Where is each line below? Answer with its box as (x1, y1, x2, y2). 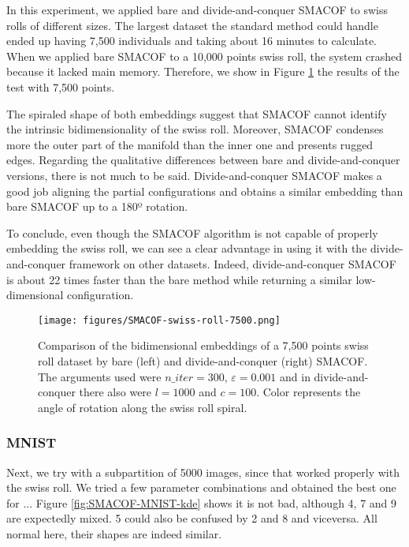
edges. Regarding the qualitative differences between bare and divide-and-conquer (6, 152, 400, 168)
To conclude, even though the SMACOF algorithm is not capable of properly (6, 224, 378, 241)
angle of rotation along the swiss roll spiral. (38, 399, 247, 415)
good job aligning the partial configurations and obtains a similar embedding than (6, 182, 403, 199)
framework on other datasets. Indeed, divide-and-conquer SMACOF (69, 255, 396, 272)
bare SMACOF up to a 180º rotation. (6, 198, 188, 215)
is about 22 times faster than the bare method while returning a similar (6, 271, 352, 287)
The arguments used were (38, 368, 162, 384)
